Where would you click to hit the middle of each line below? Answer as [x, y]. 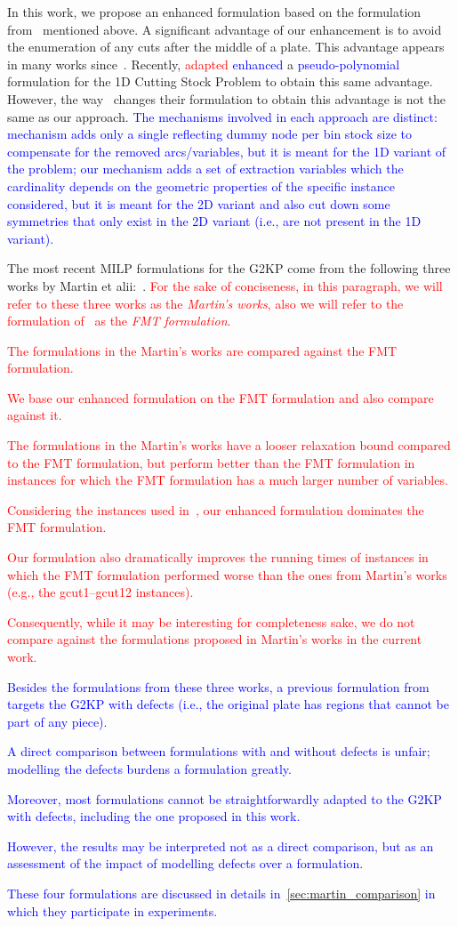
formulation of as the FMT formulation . [119, 321]
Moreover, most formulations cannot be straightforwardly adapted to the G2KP [225, 798]
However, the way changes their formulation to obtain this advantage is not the [227, 98]
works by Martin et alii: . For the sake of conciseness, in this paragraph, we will [225, 285]
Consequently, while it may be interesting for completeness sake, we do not [211, 621]
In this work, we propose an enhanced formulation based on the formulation [214, 12]
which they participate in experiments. [112, 910]
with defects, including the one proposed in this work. [154, 816]
